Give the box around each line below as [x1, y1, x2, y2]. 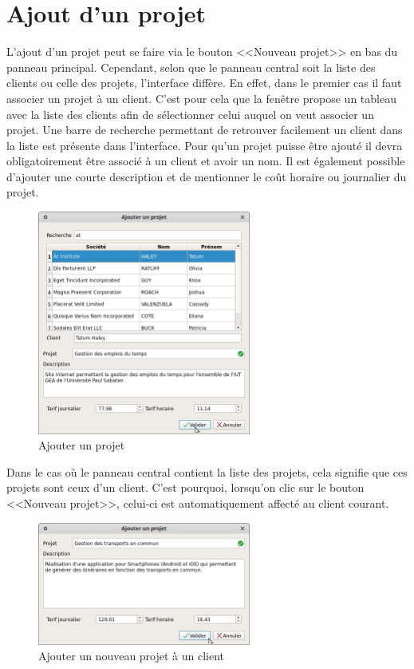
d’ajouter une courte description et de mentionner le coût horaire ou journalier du [6, 168, 407, 184]
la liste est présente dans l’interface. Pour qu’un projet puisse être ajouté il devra [6, 137, 403, 153]
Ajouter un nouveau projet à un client [38, 647, 225, 664]
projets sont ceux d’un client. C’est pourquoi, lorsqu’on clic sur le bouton [6, 479, 365, 496]
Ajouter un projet [38, 437, 125, 453]
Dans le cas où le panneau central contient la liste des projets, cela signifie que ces [6, 463, 408, 480]
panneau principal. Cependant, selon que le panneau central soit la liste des [6, 58, 376, 75]
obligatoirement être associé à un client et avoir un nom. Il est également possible [6, 152, 405, 169]
